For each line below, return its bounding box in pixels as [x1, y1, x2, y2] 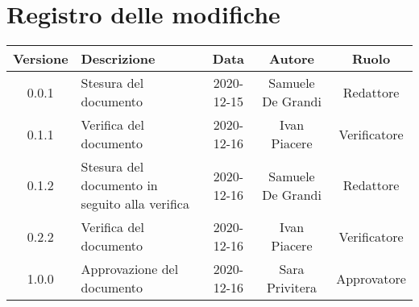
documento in [81, 176, 158, 195]
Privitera [266, 278, 317, 297]
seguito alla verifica [81, 194, 189, 214]
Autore [269, 49, 315, 68]
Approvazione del [81, 259, 179, 279]
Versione [13, 49, 68, 68]
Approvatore [336, 268, 406, 288]
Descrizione [81, 49, 156, 68]
